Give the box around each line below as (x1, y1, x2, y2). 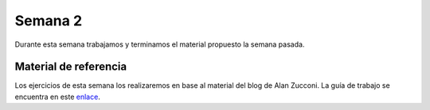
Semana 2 (14, 12, 83, 29)
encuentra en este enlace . (14, 92, 101, 101)
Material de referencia (14, 60, 127, 74)
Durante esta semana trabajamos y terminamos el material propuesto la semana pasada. (14, 40, 305, 49)
